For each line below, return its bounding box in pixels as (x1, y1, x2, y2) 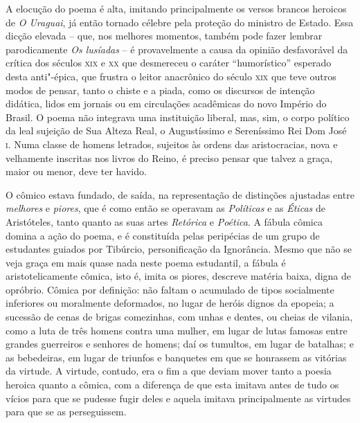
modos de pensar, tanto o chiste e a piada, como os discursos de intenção (6, 82, 315, 97)
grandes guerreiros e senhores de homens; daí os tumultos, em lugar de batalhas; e (6, 336, 354, 351)
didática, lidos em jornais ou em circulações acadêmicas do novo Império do (6, 96, 327, 111)
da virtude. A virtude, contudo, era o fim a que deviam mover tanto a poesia (6, 363, 332, 378)
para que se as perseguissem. (6, 404, 127, 419)
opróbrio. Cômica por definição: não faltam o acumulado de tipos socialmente (6, 282, 334, 296)
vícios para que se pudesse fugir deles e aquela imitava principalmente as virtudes (6, 390, 351, 405)
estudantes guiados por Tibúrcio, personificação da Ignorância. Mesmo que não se (6, 242, 352, 256)
